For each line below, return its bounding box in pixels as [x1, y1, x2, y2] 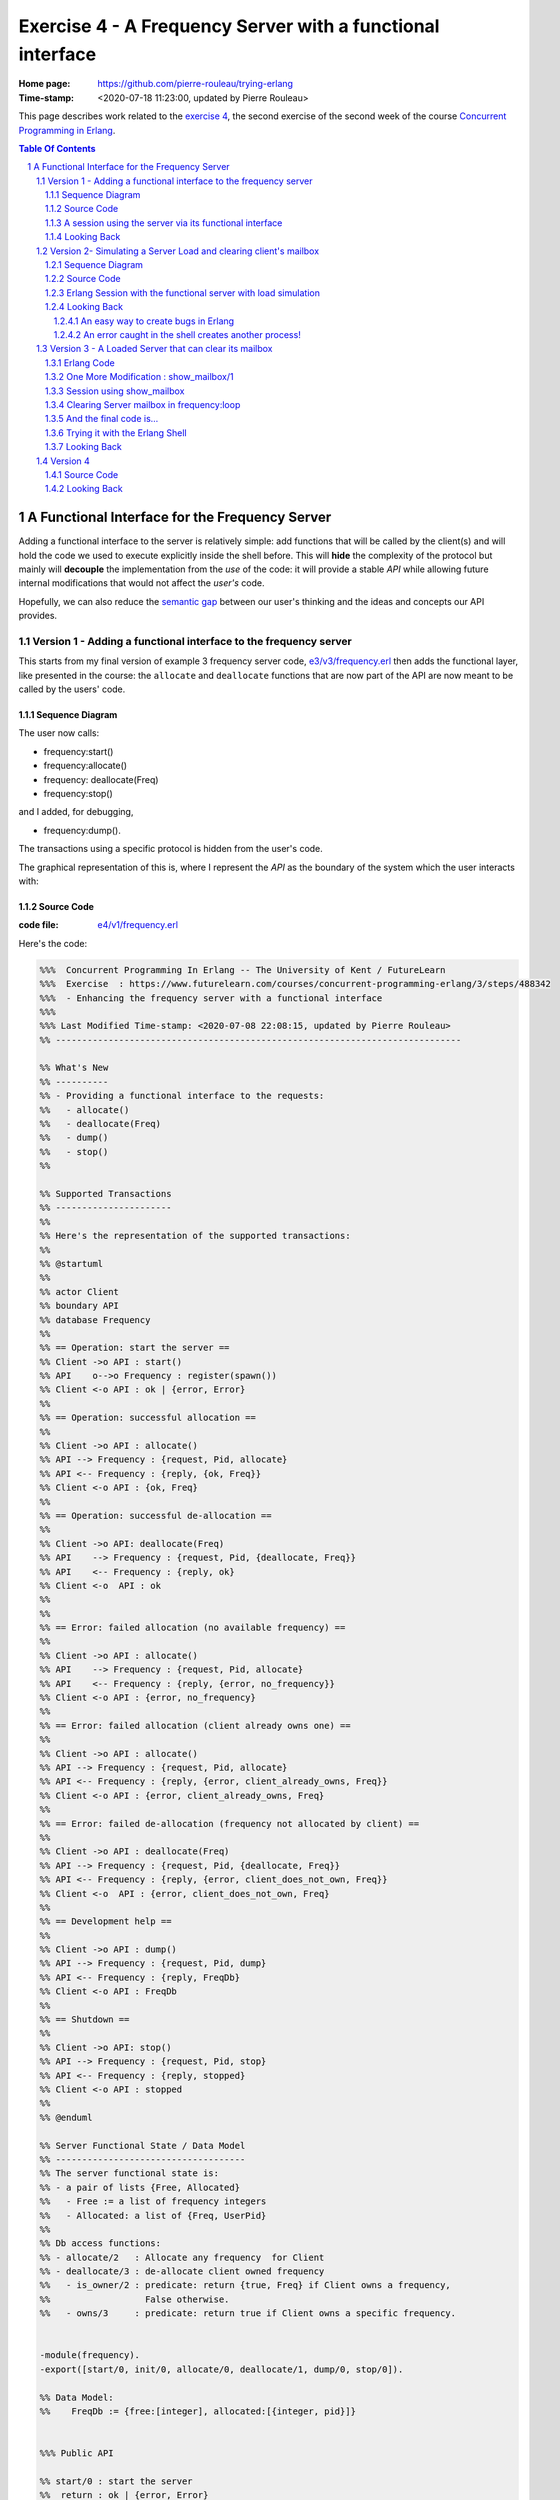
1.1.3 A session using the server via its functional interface [45, 216, 283, 229]
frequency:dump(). [43, 824, 122, 836]
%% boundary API [39, 1300, 120, 1312]
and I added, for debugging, [18, 806, 134, 818]
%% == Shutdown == [39, 2014, 130, 2025]
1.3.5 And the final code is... [45, 413, 159, 425]
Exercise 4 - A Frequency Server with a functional [18, 15, 440, 37]
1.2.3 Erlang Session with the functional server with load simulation [45, 286, 320, 299]
